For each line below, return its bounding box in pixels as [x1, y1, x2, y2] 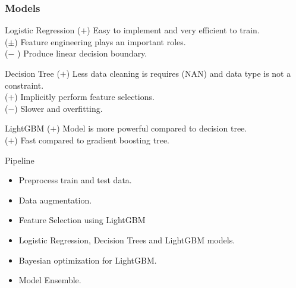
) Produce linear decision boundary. [17, 47, 147, 60]
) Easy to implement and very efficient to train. [87, 24, 260, 36]
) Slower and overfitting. [14, 102, 103, 114]
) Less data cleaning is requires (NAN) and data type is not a [66, 67, 291, 79]
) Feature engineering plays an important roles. [14, 35, 186, 48]
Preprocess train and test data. [18, 174, 132, 186]
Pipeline [5, 154, 34, 166]
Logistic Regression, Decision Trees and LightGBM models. [18, 233, 235, 246]
